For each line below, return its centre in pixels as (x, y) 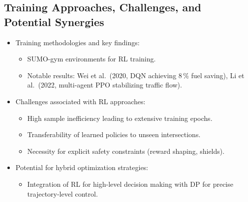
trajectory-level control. (62, 193)
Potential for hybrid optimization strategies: (82, 167)
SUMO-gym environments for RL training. (92, 59)
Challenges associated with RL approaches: (80, 101)
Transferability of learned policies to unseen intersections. (114, 134)
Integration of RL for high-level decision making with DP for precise (130, 184)
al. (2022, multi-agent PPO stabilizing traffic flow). (105, 85)
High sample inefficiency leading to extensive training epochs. (120, 118)
